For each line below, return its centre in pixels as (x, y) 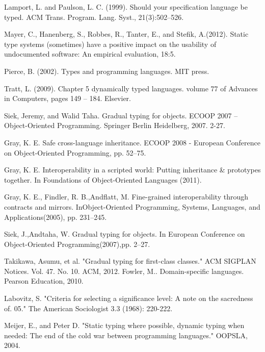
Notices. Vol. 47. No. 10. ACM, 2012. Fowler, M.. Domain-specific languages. (124, 271)
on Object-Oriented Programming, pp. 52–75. (75, 152)
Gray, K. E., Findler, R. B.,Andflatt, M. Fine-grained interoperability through (126, 197)
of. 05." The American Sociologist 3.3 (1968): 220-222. (88, 308)
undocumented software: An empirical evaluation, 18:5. (90, 54)
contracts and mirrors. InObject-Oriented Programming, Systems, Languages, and (132, 206)
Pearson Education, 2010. (44, 281)
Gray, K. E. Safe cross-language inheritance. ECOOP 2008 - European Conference (132, 142)
